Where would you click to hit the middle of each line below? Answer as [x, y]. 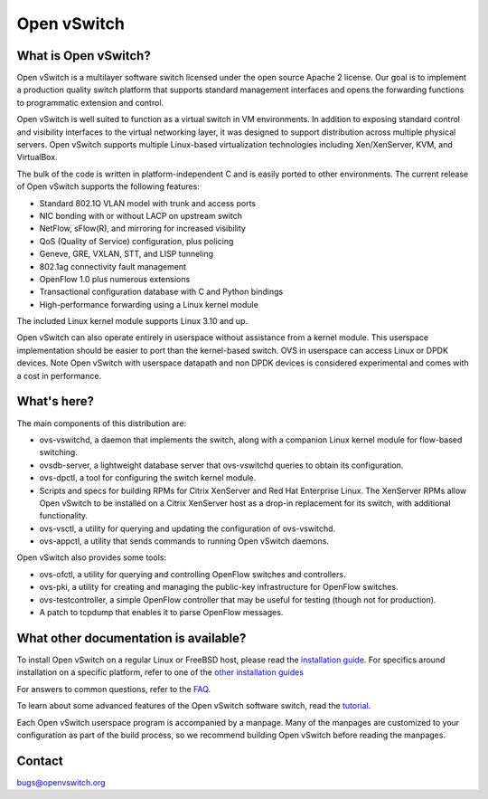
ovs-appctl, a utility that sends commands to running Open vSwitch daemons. [184, 541]
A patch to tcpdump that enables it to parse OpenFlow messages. [161, 613]
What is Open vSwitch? [84, 56]
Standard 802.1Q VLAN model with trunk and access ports [148, 203]
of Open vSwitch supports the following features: [108, 186]
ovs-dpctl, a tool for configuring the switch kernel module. [148, 478]
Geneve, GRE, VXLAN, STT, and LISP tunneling [127, 254]
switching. [59, 452]
